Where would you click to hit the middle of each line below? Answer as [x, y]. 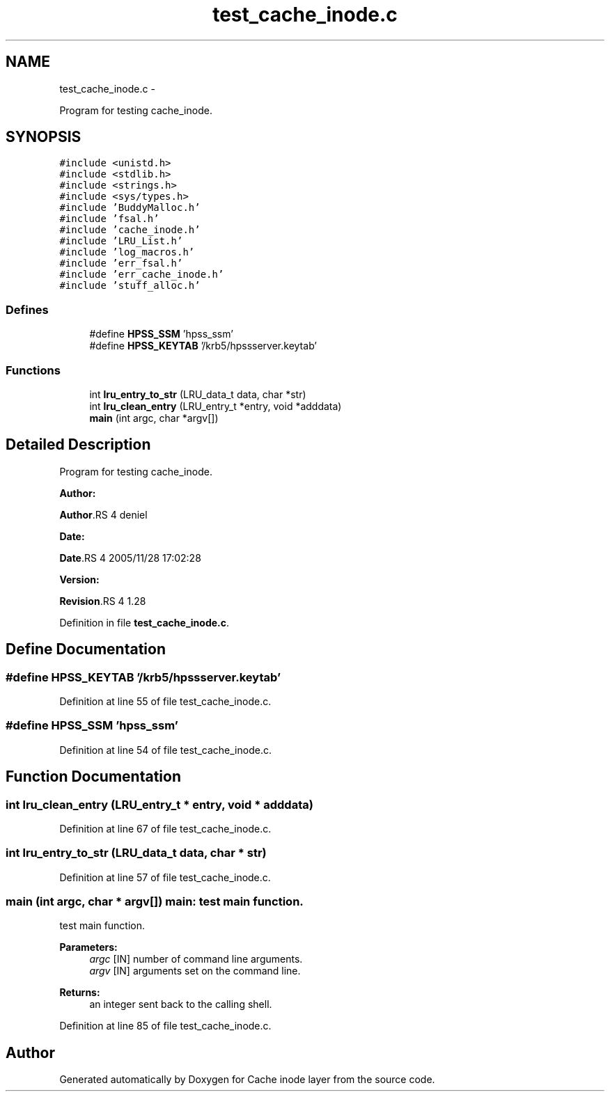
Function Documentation [93, 777]
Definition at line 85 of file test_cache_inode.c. [165, 1026]
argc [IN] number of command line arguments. [196, 959]
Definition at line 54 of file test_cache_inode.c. [165, 750]
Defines [27, 309]
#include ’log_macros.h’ [127, 252]
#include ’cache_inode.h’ [130, 230]
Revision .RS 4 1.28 [103, 601]
